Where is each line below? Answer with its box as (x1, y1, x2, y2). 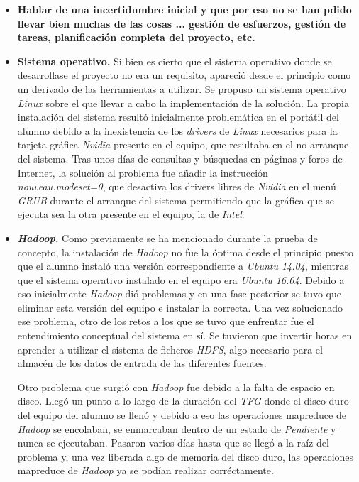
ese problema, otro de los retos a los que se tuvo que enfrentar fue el (17, 314, 314, 329)
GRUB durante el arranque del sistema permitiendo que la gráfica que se (17, 192, 334, 207)
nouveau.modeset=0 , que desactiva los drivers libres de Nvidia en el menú (17, 179, 336, 194)
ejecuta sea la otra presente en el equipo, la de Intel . (17, 207, 245, 221)
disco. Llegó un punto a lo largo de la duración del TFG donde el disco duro (17, 393, 349, 408)
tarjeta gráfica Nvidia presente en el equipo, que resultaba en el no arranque (17, 137, 349, 152)
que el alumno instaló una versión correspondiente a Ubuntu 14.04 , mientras (17, 258, 349, 273)
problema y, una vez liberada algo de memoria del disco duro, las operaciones (17, 449, 354, 464)
